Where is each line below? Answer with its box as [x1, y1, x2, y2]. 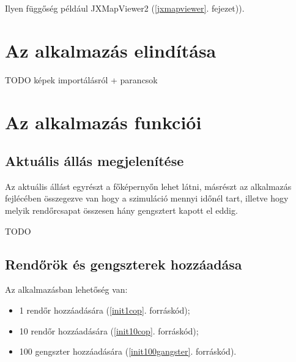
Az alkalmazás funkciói [5, 109, 202, 134]
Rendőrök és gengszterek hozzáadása [5, 254, 242, 273]
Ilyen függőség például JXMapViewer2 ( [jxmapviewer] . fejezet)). [5, 2, 245, 14]
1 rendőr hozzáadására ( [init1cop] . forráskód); [19, 304, 190, 317]
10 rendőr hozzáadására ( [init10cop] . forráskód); [19, 324, 199, 337]
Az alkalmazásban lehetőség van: [5, 283, 128, 296]
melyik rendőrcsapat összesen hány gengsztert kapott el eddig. [5, 204, 238, 217]
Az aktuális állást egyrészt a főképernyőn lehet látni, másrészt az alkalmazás [5, 179, 292, 192]
